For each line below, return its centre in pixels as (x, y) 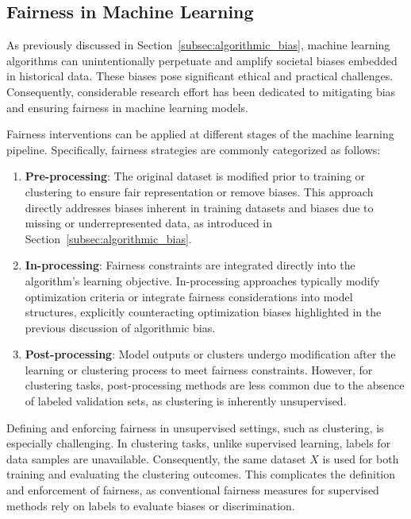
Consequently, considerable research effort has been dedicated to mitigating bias (201, 91)
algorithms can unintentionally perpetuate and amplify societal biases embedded (202, 60)
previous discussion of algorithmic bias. (120, 327)
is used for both (361, 458)
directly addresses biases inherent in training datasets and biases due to (199, 207)
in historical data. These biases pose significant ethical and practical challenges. (200, 76)
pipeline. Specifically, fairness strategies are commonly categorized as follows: (194, 149)
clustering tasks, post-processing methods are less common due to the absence (215, 385)
